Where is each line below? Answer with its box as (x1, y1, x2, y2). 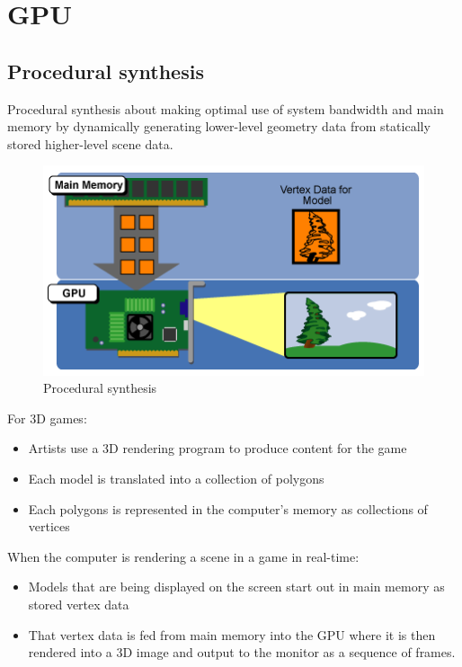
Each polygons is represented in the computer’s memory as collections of (28, 499, 428, 518)
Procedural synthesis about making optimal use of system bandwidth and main (7, 99, 444, 118)
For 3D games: (7, 408, 87, 427)
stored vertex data (28, 595, 129, 614)
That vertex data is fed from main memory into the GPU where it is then (28, 625, 436, 644)
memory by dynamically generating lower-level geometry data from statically (7, 117, 431, 136)
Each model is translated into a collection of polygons (28, 469, 324, 488)
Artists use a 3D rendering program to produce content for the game (28, 439, 407, 458)
